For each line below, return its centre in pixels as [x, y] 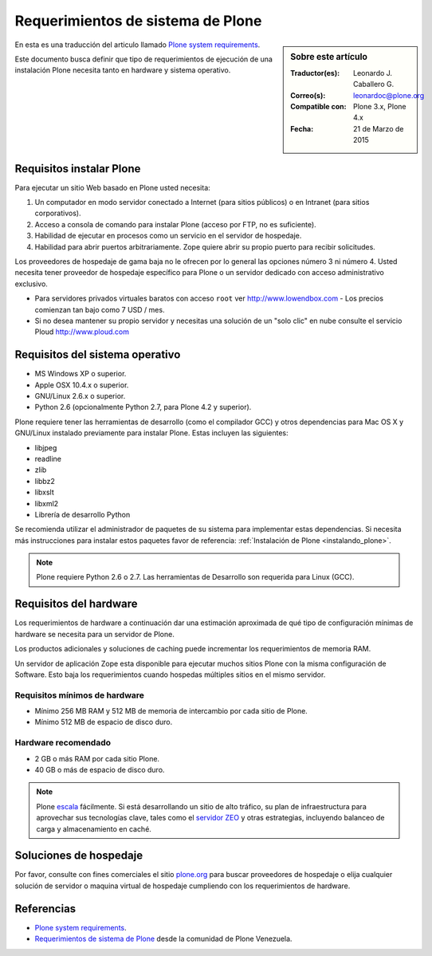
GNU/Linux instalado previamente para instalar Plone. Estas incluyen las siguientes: [151, 433]
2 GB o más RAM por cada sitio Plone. [97, 758]
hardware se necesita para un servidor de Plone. [94, 634]
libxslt [45, 492]
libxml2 [47, 503]
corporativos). [58, 213]
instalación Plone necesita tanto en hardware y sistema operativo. [123, 70]
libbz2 [45, 481]
